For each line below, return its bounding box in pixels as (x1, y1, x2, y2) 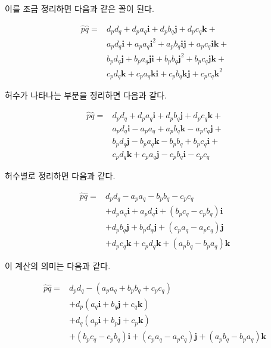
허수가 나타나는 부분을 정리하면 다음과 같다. (5, 89, 167, 101)
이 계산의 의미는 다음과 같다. (5, 260, 111, 272)
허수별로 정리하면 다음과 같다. (5, 170, 116, 181)
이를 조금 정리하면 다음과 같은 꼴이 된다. (5, 2, 154, 14)
